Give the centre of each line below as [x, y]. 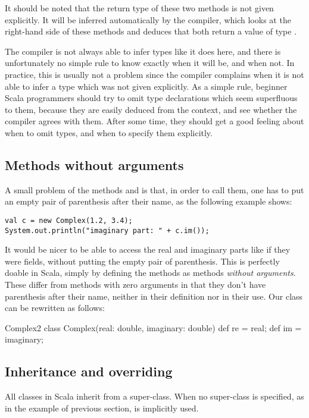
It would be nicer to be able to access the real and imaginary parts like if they [148, 249]
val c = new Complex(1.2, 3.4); [69, 220]
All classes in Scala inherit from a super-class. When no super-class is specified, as [154, 396]
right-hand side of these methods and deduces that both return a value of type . [151, 31]
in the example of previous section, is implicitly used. [102, 408]
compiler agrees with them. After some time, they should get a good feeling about [154, 121]
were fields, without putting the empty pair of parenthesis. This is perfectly [142, 261]
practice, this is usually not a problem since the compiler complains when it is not [154, 74]
